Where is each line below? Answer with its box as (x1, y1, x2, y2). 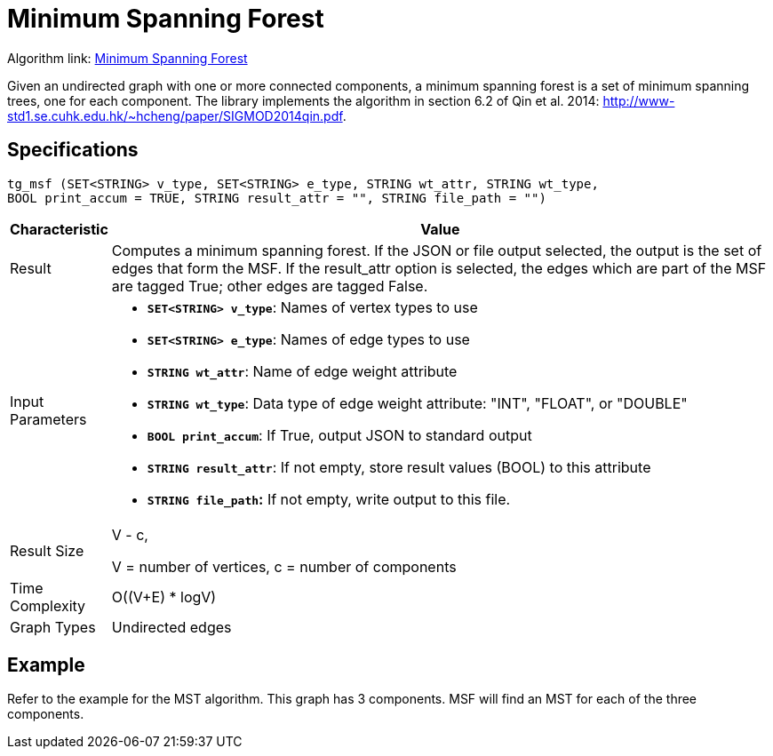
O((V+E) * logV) (111, 587, 217, 606)
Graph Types (10, 617, 96, 636)
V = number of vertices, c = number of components (111, 557, 457, 576)
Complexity (10, 596, 86, 615)
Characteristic (10, 219, 108, 238)
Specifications (7, 139, 139, 162)
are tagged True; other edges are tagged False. (111, 276, 428, 295)
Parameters (10, 410, 87, 428)
